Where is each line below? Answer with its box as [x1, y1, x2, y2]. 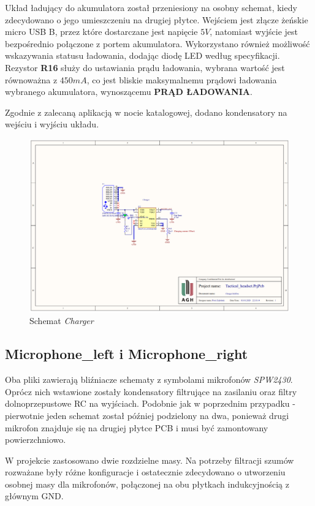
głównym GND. [5, 489, 64, 502]
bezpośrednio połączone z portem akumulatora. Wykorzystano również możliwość [5, 37, 310, 50]
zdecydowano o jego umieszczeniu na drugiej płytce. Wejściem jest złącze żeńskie [5, 13, 308, 26]
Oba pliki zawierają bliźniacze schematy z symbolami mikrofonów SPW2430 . [5, 373, 293, 386]
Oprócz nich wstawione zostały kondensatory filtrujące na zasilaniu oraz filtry [5, 385, 297, 398]
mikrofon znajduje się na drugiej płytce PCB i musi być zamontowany [5, 421, 268, 434]
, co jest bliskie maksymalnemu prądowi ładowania [86, 73, 277, 86]
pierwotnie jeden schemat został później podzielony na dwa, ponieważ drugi [5, 409, 289, 421]
